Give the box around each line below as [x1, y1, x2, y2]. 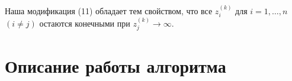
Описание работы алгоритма [5, 53, 226, 77]
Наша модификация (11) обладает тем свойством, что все [5, 4, 213, 17]
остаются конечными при [39, 17, 130, 30]
